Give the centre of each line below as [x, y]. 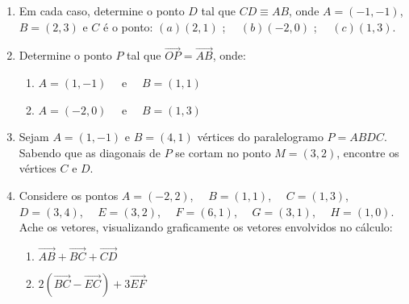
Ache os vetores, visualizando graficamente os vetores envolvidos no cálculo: [206, 227]
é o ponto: [128, 26]
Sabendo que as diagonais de [90, 152]
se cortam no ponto [223, 152]
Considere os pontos [69, 195]
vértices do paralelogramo [260, 137]
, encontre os [368, 152]
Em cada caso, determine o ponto [102, 10]
